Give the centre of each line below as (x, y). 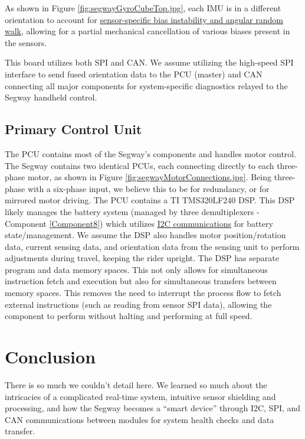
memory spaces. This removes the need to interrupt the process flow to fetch (143, 293)
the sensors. (26, 42)
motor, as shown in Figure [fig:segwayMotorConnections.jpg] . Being (150, 177)
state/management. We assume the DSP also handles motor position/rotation (145, 235)
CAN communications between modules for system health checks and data (140, 419)
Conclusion (50, 357)
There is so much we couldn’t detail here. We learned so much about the (136, 384)
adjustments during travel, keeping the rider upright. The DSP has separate (142, 258)
